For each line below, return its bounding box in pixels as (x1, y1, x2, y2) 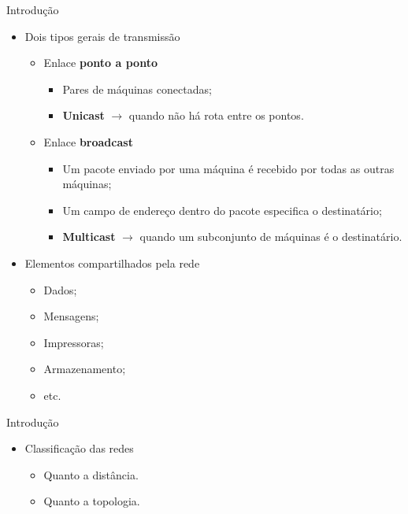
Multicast (62, 228, 116, 245)
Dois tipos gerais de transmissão (24, 28, 180, 44)
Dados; (43, 281, 77, 298)
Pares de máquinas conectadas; (62, 80, 212, 97)
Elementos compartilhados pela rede (24, 254, 200, 271)
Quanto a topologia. (43, 493, 140, 509)
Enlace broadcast (43, 133, 133, 150)
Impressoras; (43, 334, 104, 350)
